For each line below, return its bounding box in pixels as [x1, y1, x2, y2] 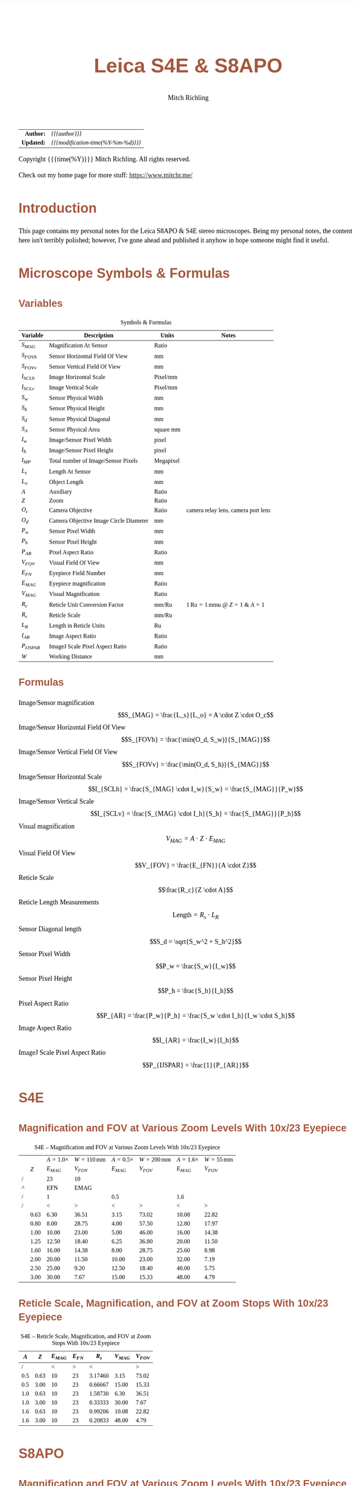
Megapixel [154, 457, 180, 464]
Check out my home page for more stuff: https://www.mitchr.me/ [18, 171, 193, 179]
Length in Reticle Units [49, 622, 105, 629]
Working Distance [49, 653, 92, 660]
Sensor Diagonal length [18, 925, 82, 934]
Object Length [49, 478, 84, 485]
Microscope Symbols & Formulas [18, 265, 230, 281]
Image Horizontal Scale [49, 373, 106, 380]
